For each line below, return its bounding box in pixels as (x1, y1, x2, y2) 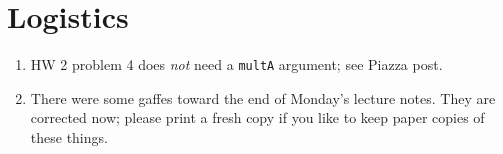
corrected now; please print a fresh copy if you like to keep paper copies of (30, 107, 485, 128)
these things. (30, 126, 108, 147)
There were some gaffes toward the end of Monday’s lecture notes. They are (30, 87, 496, 108)
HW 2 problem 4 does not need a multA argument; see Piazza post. (30, 54, 443, 75)
